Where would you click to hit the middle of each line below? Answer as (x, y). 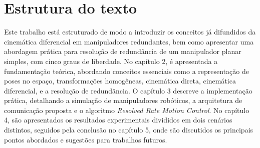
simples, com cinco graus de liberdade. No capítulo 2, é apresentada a (111, 61)
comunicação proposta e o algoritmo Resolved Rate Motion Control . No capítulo (127, 110)
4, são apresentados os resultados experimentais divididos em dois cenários (118, 120)
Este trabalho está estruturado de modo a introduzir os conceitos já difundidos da (130, 32)
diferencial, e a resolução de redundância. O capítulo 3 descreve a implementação (128, 90)
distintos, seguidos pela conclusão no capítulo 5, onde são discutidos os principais (129, 130)
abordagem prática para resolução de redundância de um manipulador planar (123, 51)
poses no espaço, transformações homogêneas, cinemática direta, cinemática (120, 81)
